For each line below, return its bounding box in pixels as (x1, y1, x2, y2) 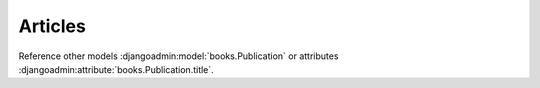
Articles (18, 15, 87, 37)
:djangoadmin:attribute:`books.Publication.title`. (18, 63, 214, 75)
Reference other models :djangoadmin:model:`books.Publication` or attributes (18, 50, 339, 62)
